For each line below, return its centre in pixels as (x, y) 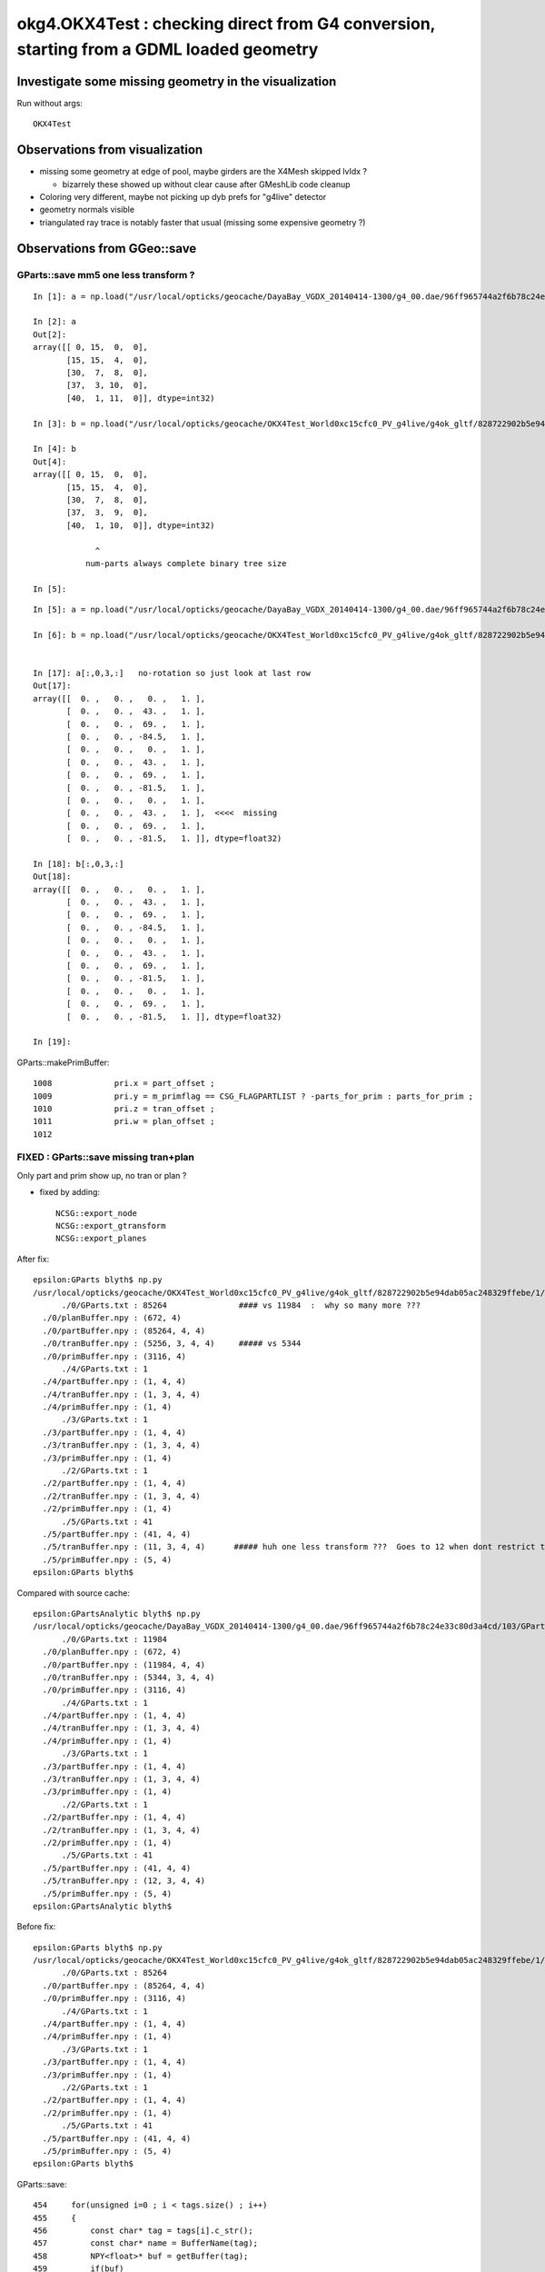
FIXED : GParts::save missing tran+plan (106, 1157)
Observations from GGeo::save (107, 249)
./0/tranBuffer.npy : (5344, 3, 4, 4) (129, 1677)
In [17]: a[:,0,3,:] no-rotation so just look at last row (172, 673)
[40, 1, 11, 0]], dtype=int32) (141, 398)
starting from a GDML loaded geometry (168, 49)
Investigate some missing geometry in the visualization (177, 81)
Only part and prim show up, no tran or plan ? (102, 1175)
